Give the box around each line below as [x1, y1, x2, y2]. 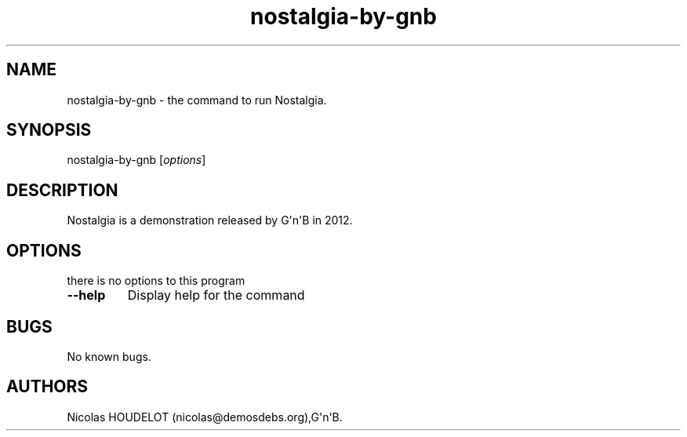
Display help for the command [127, 287, 305, 304]
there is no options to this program [67, 274, 245, 288]
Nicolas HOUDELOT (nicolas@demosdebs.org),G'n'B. [67, 410, 343, 424]
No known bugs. [67, 349, 151, 363]
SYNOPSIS [6, 120, 92, 140]
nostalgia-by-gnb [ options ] [67, 153, 206, 167]
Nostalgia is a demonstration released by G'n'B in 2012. [67, 213, 353, 228]
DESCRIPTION [6, 180, 118, 200]
